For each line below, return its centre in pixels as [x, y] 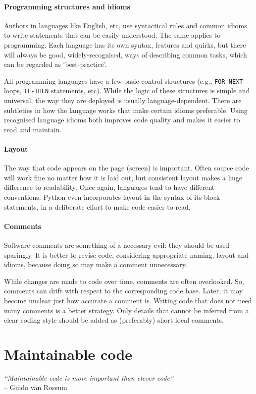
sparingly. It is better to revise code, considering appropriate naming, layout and [127, 254]
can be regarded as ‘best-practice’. [55, 64]
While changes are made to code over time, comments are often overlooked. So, [124, 281]
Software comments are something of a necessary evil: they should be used [117, 245]
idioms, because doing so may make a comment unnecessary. [96, 264]
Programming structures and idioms [67, 6]
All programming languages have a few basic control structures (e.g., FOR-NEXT [124, 81]
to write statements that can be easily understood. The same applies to [112, 35]
